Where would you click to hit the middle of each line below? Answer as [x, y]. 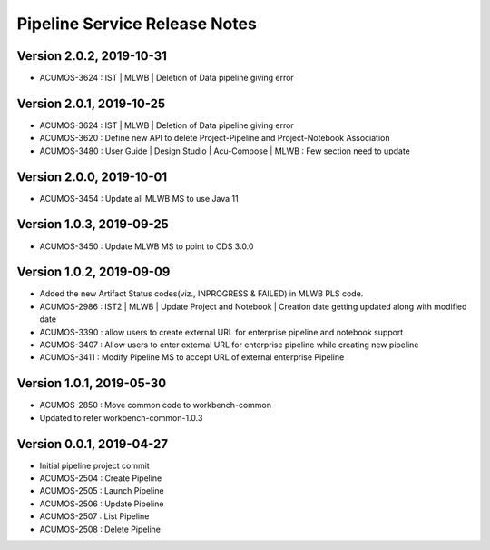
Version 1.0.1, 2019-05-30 [92, 383]
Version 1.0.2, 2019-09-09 [93, 272]
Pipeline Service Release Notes [137, 24]
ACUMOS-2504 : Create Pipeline [101, 478]
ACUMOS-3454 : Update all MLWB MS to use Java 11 [139, 198]
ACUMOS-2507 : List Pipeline [94, 516]
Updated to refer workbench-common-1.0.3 [121, 417]
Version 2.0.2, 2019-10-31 [92, 56]
